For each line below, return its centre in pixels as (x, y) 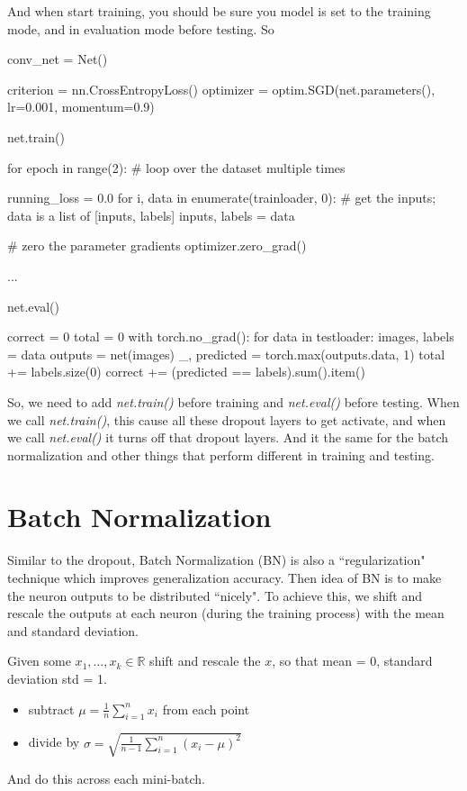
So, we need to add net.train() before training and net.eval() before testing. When (233, 401)
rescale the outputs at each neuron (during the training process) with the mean (226, 613)
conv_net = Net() (58, 59)
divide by (54, 742)
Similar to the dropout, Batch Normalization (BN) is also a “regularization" (216, 560)
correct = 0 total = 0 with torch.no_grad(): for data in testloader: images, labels (231, 336)
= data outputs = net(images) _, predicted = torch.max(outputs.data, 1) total (226, 354)
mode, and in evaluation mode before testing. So (141, 28)
